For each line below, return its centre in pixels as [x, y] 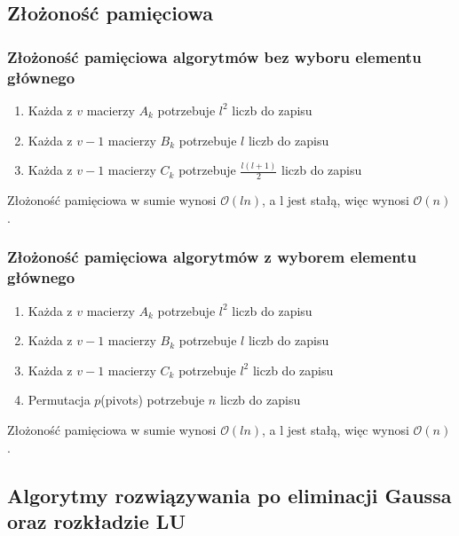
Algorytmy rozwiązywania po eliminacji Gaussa [229, 495]
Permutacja [59, 400]
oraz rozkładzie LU [96, 520]
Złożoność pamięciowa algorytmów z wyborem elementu [212, 257]
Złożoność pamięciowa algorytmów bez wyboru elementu [214, 56]
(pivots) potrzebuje [153, 400]
